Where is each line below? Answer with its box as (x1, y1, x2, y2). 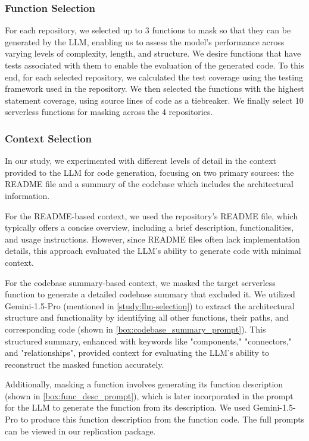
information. (5, 189, 50, 201)
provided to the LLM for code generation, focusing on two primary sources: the (5, 166, 294, 178)
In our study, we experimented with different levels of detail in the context (5, 154, 277, 167)
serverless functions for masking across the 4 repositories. (5, 105, 213, 118)
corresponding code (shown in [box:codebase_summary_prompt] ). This (5, 322, 266, 335)
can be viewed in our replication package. (5, 424, 156, 437)
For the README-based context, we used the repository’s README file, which (5, 209, 298, 222)
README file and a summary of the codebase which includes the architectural (5, 178, 294, 190)
